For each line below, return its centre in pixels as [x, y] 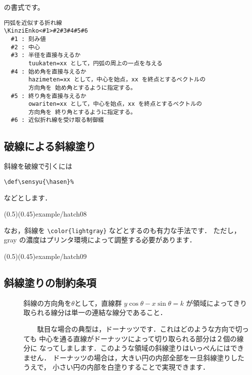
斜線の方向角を [47, 303]
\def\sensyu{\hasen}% [39, 182]
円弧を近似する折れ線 [33, 23]
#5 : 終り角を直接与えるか [49, 96]
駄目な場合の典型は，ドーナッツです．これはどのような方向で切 [139, 329]
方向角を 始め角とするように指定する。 [82, 88]
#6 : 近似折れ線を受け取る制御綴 [57, 120]
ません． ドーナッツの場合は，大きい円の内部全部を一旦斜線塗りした [134, 357]
